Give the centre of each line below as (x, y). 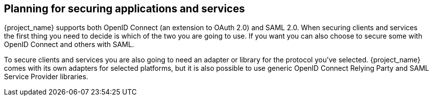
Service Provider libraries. (46, 77)
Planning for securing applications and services (124, 9)
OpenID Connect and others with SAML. (69, 45)
